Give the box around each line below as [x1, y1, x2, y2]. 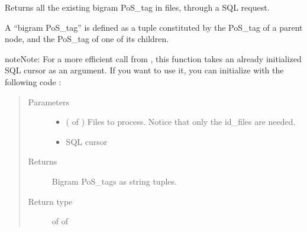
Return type [28, 195, 73, 207]
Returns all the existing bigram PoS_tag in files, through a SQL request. [5, 1, 270, 13]
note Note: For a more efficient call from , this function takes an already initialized [5, 52, 302, 65]
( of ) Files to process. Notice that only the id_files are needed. [66, 115, 296, 128]
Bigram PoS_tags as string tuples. [51, 175, 177, 187]
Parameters [28, 95, 69, 108]
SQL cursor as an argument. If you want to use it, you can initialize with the [5, 64, 284, 76]
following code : [5, 75, 62, 88]
